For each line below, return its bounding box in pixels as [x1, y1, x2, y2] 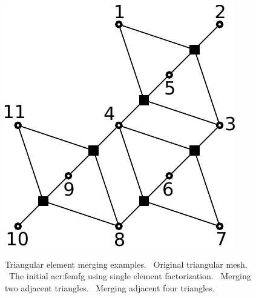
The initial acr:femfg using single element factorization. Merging [8, 270, 251, 282]
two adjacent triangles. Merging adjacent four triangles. [5, 281, 215, 294]
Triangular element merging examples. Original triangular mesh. [5, 257, 248, 270]
